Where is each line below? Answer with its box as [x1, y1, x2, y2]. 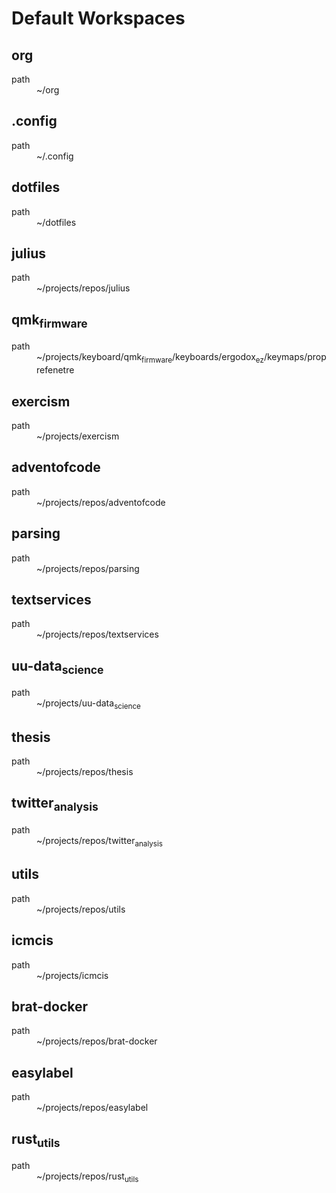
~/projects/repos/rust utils [36, 1170, 139, 1184]
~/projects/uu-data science [36, 697, 141, 712]
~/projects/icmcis [36, 969, 109, 981]
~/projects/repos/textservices [36, 628, 159, 641]
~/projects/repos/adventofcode [36, 496, 166, 508]
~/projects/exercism [36, 430, 120, 442]
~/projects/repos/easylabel [36, 1102, 149, 1114]
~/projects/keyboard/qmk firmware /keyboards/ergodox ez [36, 351, 264, 366]
